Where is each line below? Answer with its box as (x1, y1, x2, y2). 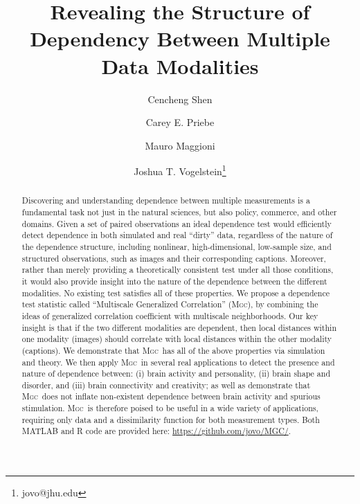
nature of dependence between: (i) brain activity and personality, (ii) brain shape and (21, 368, 331, 379)
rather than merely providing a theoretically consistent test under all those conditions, (21, 264, 334, 276)
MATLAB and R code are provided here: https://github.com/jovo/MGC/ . (21, 425, 291, 437)
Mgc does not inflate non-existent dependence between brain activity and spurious (21, 390, 321, 402)
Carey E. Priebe (145, 115, 215, 129)
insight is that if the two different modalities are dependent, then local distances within (21, 321, 337, 333)
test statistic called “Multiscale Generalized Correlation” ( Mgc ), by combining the (21, 298, 318, 310)
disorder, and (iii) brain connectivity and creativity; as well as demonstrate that (21, 379, 311, 390)
